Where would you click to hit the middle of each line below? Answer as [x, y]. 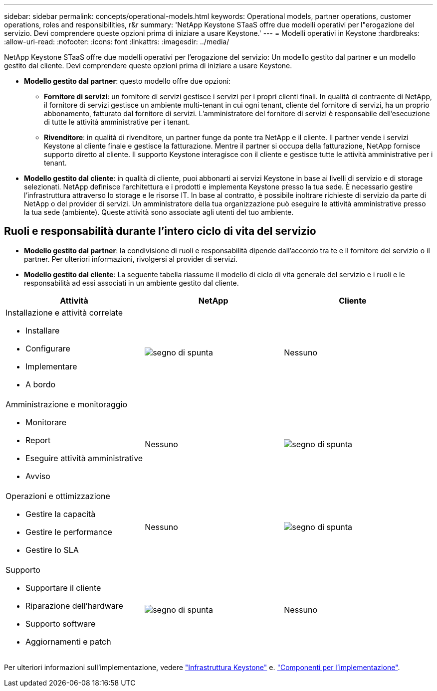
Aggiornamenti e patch [68, 641]
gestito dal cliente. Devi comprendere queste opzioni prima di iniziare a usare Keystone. [148, 66]
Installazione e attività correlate [64, 312]
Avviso [38, 476]
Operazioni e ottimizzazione [58, 496]
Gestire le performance [69, 532]
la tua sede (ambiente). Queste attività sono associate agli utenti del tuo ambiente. [159, 212]
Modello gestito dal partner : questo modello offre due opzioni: [127, 81]
